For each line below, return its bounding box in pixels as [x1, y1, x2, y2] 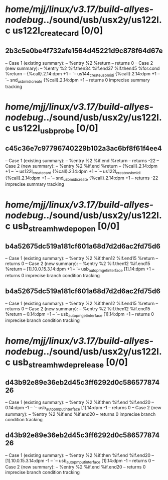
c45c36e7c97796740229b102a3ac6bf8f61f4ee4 [5, 144, 162, 153]
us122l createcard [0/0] [12, 25, 103, 38]
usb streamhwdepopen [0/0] [12, 220, 120, 233]
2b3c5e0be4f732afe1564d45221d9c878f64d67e [5, 47, 163, 55]
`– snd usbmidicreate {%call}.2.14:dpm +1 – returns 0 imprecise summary [5, 77, 150, 84]
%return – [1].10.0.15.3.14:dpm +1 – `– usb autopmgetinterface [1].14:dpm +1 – [5, 266, 154, 273]
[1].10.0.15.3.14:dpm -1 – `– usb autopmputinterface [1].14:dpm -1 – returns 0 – [5, 457, 155, 465]
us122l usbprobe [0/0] [12, 123, 99, 136]
